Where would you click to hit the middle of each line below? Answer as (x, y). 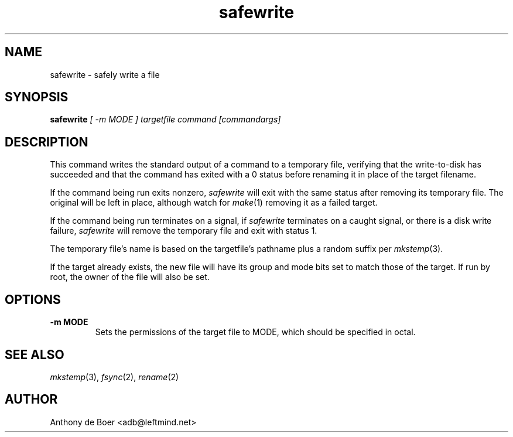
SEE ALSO (35, 354)
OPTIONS (33, 299)
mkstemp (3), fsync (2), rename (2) (114, 377)
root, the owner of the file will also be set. (130, 277)
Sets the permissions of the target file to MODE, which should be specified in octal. (255, 332)
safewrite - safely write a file (105, 74)
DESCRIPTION (47, 142)
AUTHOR (31, 400)
